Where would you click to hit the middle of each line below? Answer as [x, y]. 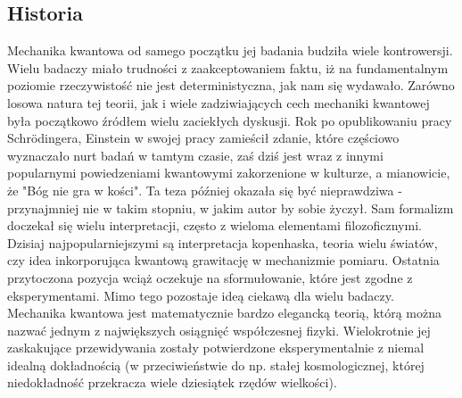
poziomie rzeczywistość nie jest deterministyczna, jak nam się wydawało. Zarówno [231, 85]
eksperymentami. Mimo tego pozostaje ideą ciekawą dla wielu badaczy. [201, 295]
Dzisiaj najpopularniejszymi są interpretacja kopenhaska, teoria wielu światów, [223, 242]
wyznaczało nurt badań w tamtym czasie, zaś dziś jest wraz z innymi [195, 155]
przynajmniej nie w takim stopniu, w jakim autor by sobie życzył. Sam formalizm [231, 207]
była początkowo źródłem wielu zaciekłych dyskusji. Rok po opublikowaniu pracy [230, 120]
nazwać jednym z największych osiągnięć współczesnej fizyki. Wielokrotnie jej [219, 330]
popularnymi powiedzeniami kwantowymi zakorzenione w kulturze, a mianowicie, [229, 173]
